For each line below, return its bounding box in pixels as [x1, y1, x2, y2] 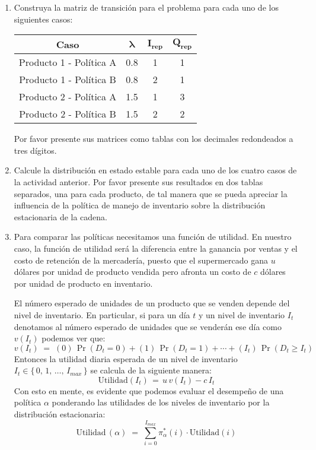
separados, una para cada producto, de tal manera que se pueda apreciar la [14, 187, 288, 199]
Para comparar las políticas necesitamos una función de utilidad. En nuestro [14, 230, 292, 243]
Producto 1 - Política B [19, 72, 116, 87]
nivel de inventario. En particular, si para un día [14, 308, 190, 321]
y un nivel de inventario [199, 308, 285, 321]
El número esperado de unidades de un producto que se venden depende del [14, 297, 290, 309]
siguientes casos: [14, 12, 73, 25]
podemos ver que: [42, 332, 106, 344]
